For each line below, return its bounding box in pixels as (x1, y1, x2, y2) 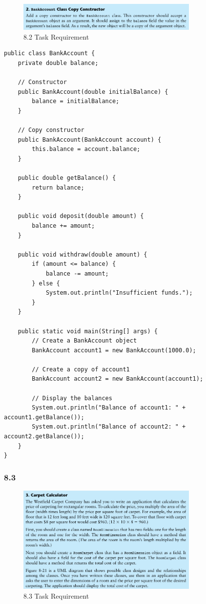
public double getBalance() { (18, 174, 116, 181)
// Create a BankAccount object (32, 337, 137, 345)
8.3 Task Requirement (23, 590, 89, 601)
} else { (32, 280, 60, 287)
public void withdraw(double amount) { (18, 251, 147, 258)
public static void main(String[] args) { (18, 327, 158, 335)
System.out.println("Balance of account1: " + (32, 404, 186, 411)
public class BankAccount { (4, 50, 95, 57)
